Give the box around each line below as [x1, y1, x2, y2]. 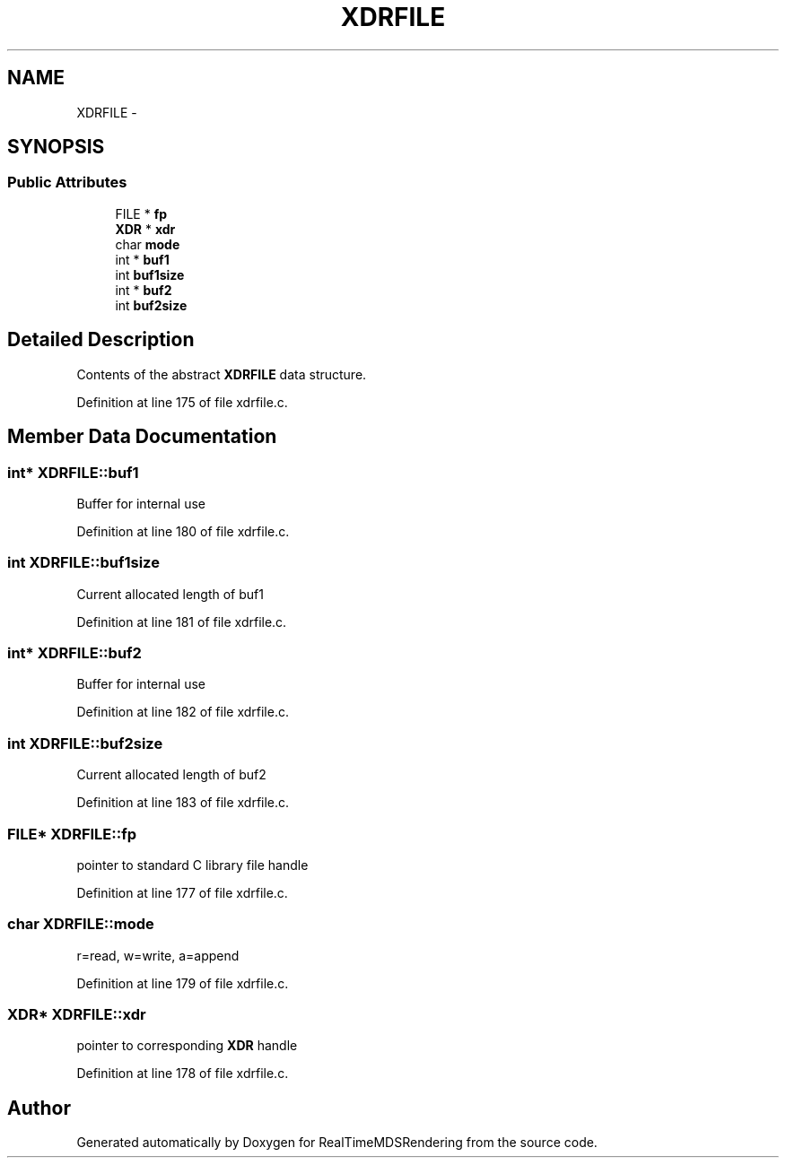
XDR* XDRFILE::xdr [7, 1005, 146, 1023]
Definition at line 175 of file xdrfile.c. [76, 394, 288, 410]
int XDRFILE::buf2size [7, 734, 163, 752]
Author [7, 1096, 71, 1119]
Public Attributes [7, 173, 127, 192]
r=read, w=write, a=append [76, 947, 240, 963]
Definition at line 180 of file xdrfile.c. [76, 523, 290, 539]
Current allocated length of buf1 [76, 586, 264, 602]
